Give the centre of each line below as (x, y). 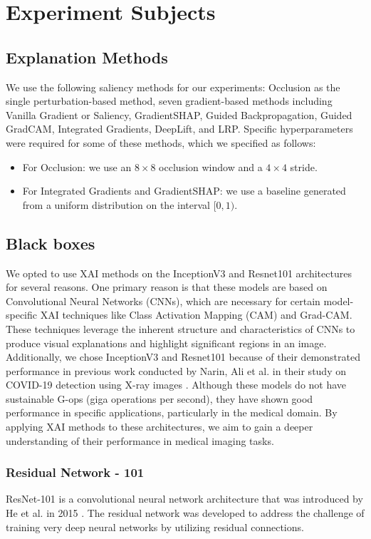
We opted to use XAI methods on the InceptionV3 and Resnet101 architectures (179, 273)
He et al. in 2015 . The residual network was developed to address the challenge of (185, 513)
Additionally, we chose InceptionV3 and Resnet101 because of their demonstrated (183, 357)
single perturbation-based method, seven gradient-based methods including (169, 101)
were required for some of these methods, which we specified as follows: (161, 142)
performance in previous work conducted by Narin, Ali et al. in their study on (176, 370)
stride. (304, 166)
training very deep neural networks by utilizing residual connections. (155, 527)
